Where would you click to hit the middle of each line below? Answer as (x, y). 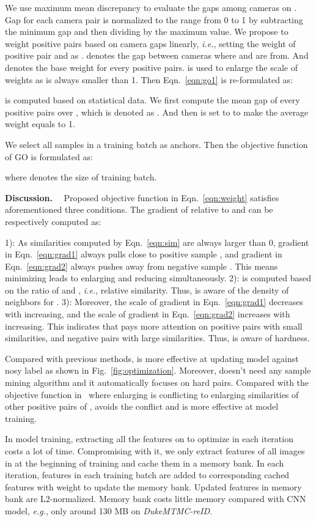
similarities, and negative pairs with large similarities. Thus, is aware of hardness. (157, 338)
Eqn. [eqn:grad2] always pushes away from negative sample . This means (141, 266)
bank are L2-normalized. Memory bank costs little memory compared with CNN (156, 499)
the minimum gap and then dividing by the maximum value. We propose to (147, 31)
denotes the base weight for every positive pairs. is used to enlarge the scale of (151, 67)
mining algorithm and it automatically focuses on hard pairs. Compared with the (157, 382)
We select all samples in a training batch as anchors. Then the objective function (156, 144)
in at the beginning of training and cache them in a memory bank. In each (145, 463)
